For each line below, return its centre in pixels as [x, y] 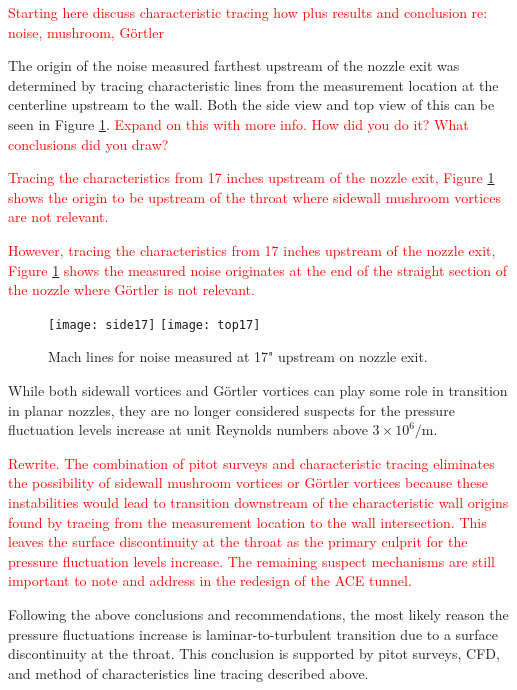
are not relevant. [58, 216]
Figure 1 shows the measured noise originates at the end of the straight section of [258, 269]
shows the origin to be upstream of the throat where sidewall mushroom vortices [254, 196]
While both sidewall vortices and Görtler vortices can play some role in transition [258, 389]
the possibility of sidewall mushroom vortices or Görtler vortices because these [248, 482]
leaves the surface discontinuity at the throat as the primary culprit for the [238, 541]
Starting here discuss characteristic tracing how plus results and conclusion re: [248, 12]
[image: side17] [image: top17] [154, 324]
